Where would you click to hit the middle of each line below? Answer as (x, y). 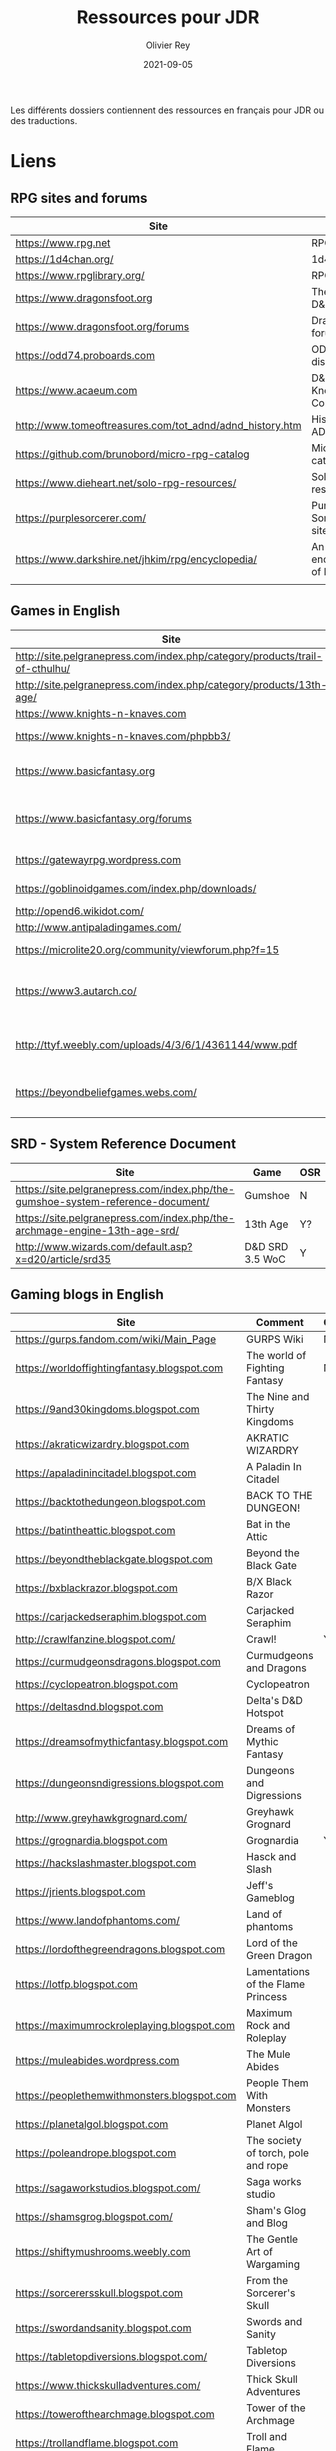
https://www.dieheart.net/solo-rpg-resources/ (126, 483)
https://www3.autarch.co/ (76, 991)
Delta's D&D (274, 1701)
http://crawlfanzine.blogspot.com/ (95, 1639)
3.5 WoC (265, 1259)
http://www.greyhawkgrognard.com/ (101, 1818)
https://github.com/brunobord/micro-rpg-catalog (132, 454)
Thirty (260, 1409)
